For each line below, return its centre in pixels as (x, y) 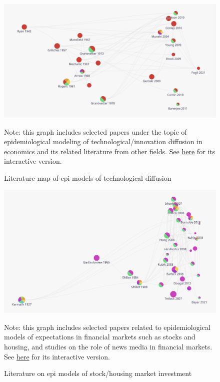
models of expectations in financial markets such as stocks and (100, 337)
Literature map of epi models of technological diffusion (88, 177)
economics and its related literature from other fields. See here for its (110, 151)
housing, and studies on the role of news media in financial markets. (108, 347)
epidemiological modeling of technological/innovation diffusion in (103, 141)
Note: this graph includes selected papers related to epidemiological (107, 327)
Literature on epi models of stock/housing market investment (98, 373)
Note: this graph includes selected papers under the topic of (95, 131)
